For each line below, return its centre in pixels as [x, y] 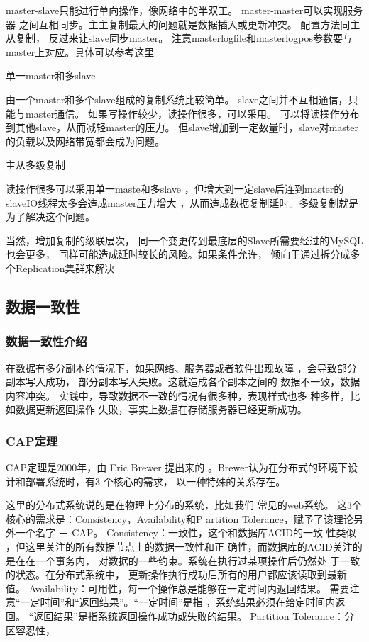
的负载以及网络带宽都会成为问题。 [85, 141]
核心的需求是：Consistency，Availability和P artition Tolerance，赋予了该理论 [180, 518]
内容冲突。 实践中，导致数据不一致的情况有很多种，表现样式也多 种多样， [178, 395]
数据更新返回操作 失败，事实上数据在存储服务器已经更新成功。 [161, 409]
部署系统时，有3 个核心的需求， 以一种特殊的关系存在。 [155, 481]
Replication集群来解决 [65, 267]
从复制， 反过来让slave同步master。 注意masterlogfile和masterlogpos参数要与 [179, 38]
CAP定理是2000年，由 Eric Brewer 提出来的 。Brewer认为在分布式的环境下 [177, 467]
